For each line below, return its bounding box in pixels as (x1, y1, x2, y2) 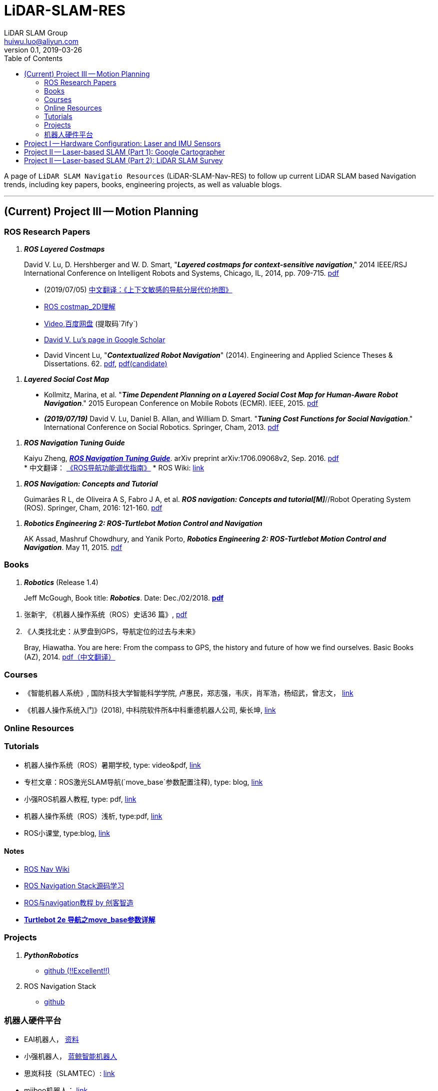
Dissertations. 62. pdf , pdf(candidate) (44, 359, 167, 368)
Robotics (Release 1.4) (24, 578, 98, 587)
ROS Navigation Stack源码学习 (24, 881, 124, 890)
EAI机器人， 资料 (24, 1035, 79, 1044)
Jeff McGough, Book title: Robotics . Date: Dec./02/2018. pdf (24, 593, 224, 602)
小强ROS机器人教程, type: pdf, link (24, 794, 136, 803)
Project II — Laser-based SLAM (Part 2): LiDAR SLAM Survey (24, 156, 223, 165)
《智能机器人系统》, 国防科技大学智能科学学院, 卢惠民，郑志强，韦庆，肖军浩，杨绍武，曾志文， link (24, 689, 353, 698)
